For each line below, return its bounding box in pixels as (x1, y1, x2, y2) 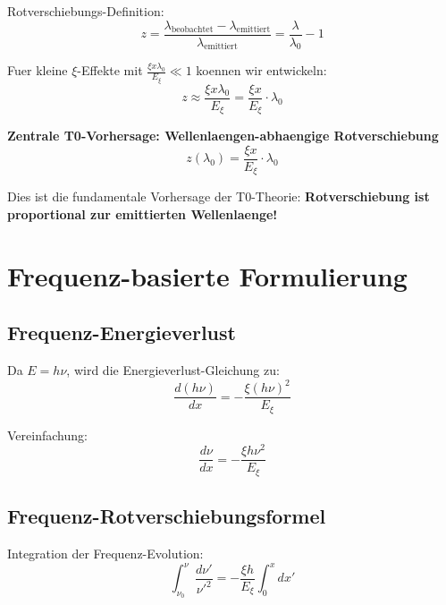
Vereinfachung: (7, 425, 88, 444)
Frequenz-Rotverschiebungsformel (7, 502, 326, 530)
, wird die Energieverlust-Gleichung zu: (66, 361, 280, 379)
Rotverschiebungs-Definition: (7, 2, 164, 20)
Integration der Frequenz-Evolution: (7, 544, 204, 563)
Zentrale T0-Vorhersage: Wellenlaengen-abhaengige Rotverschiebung (7, 126, 439, 145)
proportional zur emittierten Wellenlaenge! (7, 204, 278, 223)
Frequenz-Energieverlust (7, 319, 236, 346)
